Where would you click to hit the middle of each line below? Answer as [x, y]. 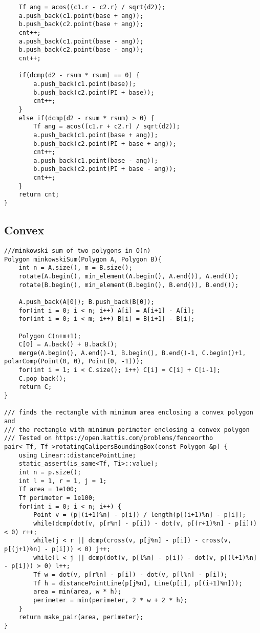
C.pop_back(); [42, 378]
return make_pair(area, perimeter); [81, 617]
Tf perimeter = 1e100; [57, 498]
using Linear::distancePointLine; [77, 455]
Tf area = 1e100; [48, 489]
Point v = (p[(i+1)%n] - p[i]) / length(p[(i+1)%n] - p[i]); [140, 515]
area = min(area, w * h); [78, 592]
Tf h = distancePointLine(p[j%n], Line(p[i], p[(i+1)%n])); [138, 583]
